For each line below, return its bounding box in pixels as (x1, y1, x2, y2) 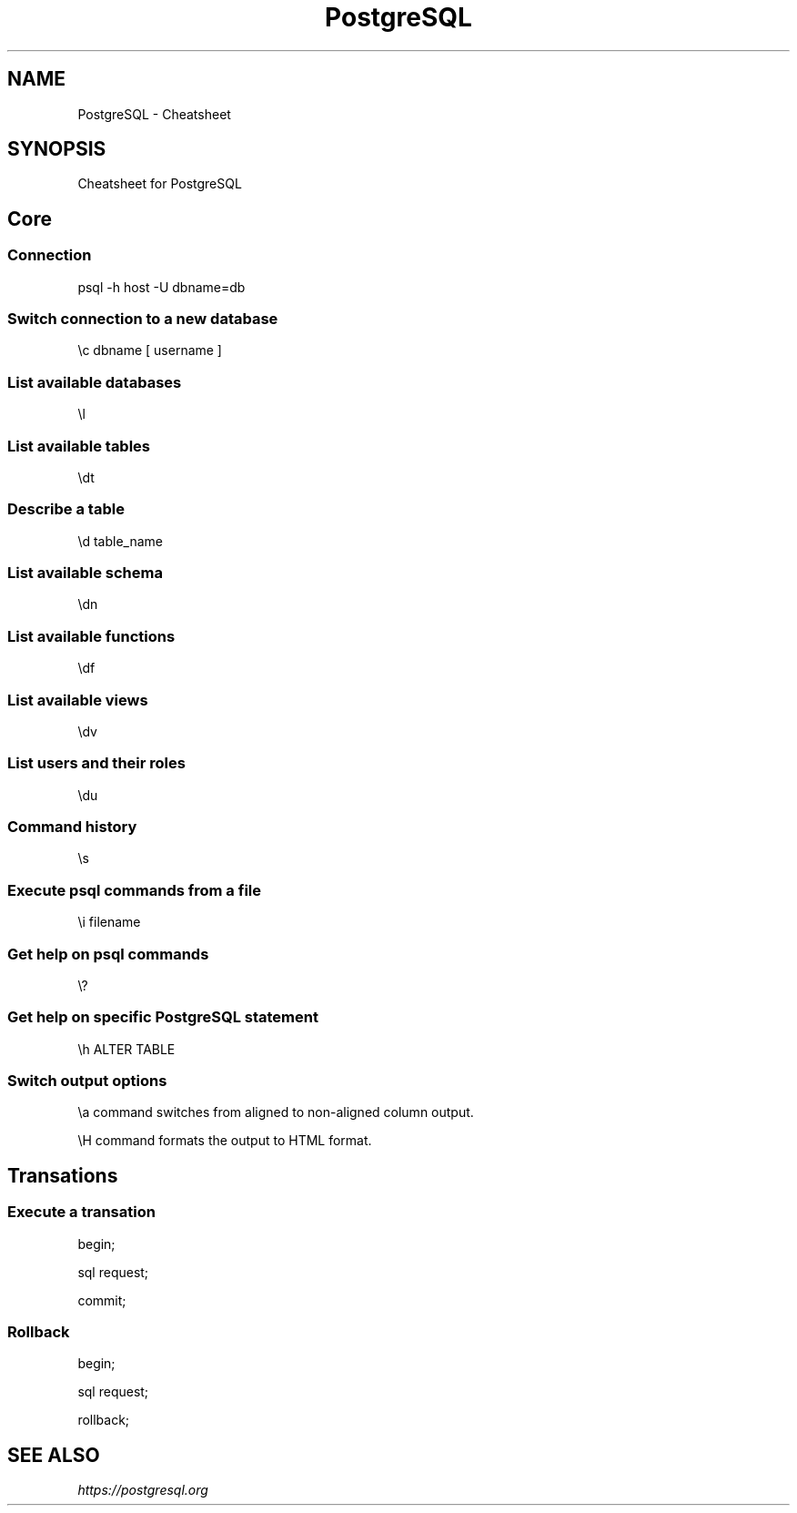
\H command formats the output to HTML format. (77, 1132, 372, 1149)
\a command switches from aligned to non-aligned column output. (77, 1104, 474, 1121)
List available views (7, 690, 148, 709)
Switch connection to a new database (7, 310, 278, 329)
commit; (77, 1292, 126, 1308)
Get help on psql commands (7, 944, 209, 963)
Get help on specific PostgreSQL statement (7, 1008, 318, 1027)
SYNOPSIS (7, 137, 106, 161)
